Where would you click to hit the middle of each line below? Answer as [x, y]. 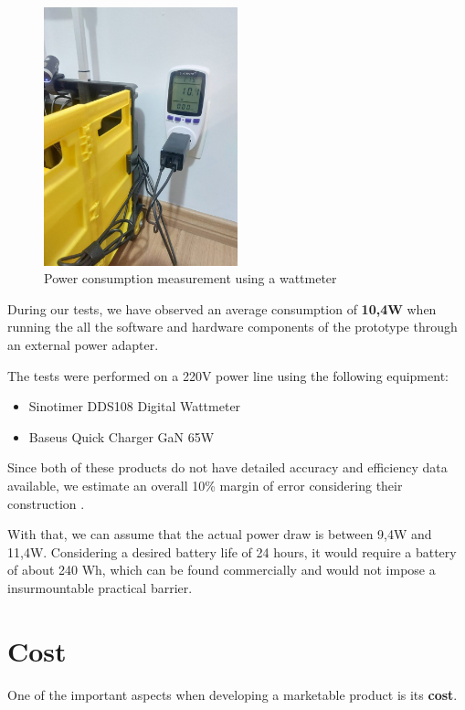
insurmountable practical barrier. [100, 587]
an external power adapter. [83, 345]
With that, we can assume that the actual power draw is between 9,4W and [220, 534]
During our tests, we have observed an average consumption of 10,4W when [222, 308]
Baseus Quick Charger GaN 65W [122, 436]
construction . [46, 503]
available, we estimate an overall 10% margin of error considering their [205, 485]
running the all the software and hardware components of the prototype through [232, 327]
